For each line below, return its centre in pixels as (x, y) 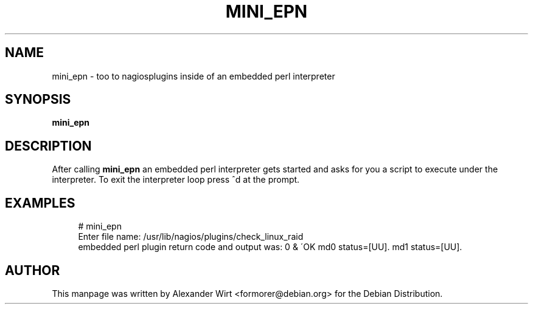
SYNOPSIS (38, 100)
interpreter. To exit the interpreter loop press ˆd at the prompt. (176, 180)
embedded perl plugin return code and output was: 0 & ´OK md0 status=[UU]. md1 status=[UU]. (270, 247)
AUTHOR (33, 270)
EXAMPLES (40, 203)
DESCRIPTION (48, 146)
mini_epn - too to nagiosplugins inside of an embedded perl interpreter (193, 76)
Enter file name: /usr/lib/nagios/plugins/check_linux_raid (191, 237)
